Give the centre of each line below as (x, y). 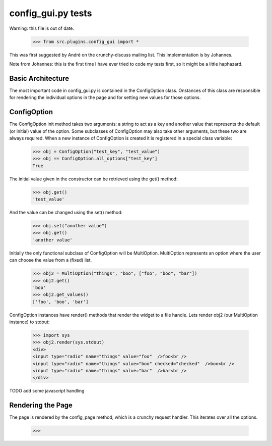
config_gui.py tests (51, 13)
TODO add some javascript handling (47, 391)
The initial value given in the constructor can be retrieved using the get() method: (93, 179)
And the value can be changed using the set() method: (66, 212)
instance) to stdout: (29, 322)
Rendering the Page (41, 405)
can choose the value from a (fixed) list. (51, 260)
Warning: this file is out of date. (42, 28)
